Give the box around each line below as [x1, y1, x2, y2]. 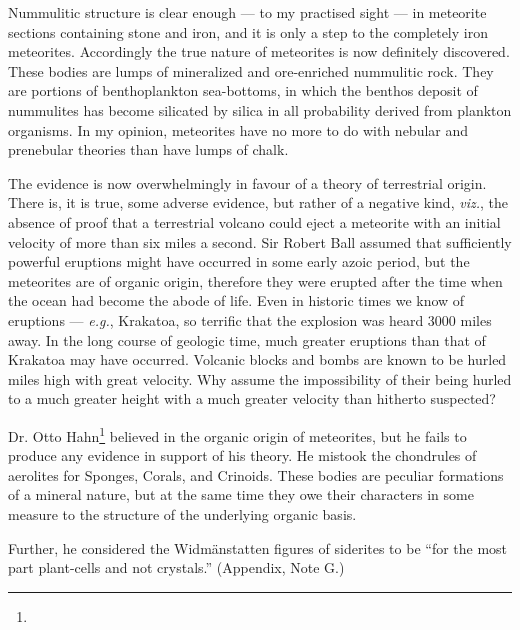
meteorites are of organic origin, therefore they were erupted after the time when [8, 270, 503, 291]
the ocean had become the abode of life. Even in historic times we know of [8, 290, 465, 311]
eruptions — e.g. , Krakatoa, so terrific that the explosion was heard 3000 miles [8, 309, 492, 330]
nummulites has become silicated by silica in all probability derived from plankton [8, 99, 512, 120]
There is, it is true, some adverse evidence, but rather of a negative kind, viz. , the [8, 192, 508, 213]
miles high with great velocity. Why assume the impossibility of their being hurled [8, 368, 512, 389]
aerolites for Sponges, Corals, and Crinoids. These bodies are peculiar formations [8, 464, 504, 485]
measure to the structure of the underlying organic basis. [8, 503, 357, 524]
